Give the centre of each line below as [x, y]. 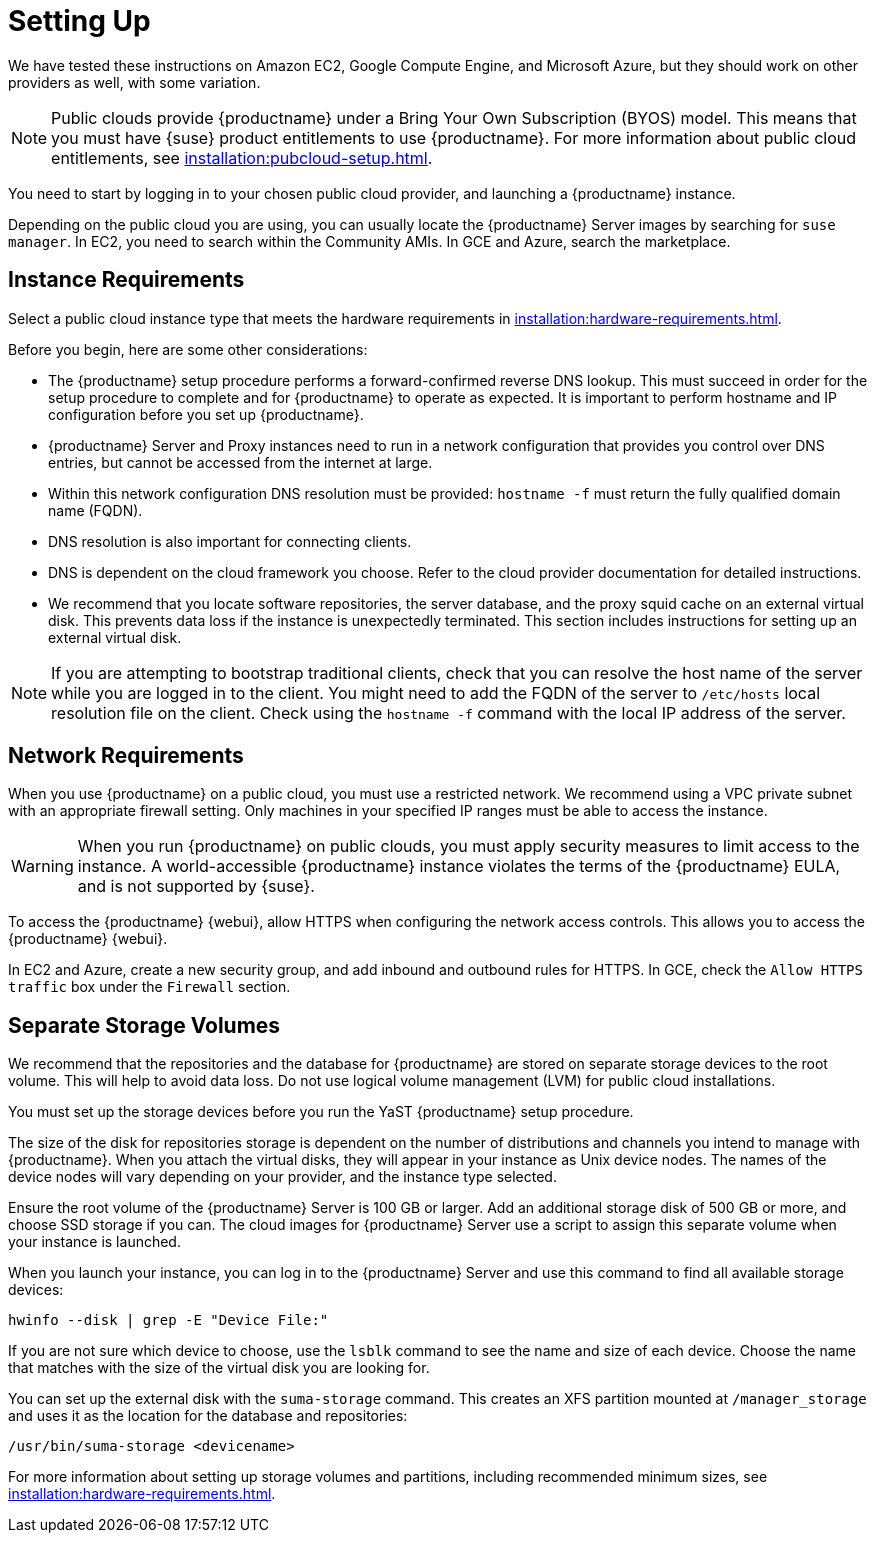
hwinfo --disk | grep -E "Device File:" [168, 1320]
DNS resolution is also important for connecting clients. [230, 541]
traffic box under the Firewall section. [149, 987]
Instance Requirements [126, 280]
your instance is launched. [94, 1242]
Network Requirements [126, 756]
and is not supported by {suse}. [196, 886]
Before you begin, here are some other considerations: [188, 349]
